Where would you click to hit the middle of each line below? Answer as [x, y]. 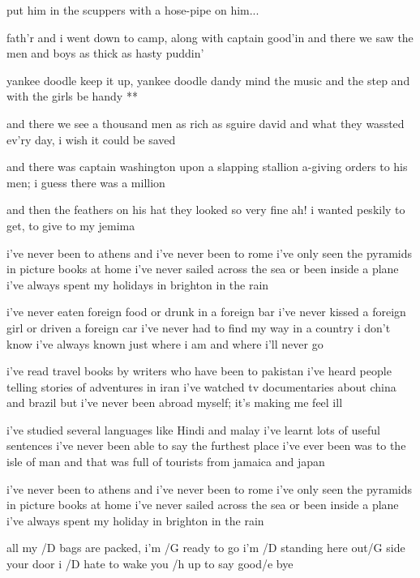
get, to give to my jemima [71, 225]
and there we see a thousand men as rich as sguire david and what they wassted [206, 123]
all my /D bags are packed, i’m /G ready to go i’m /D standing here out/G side [206, 548]
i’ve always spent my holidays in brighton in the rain [138, 284]
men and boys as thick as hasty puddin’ [105, 53]
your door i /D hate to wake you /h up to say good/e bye [150, 564]
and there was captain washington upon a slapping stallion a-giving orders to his [207, 167]
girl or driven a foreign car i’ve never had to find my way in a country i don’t [199, 327]
